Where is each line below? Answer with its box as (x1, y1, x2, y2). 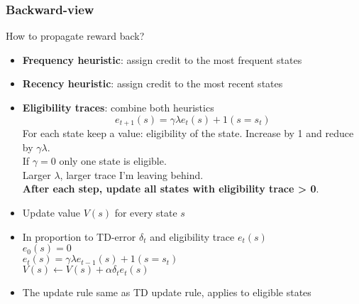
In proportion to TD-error (22, 229, 136, 244)
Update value (22, 205, 81, 220)
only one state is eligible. (59, 153, 167, 168)
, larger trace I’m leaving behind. (60, 167, 204, 182)
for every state (114, 205, 177, 220)
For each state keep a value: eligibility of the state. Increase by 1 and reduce (22, 126, 354, 141)
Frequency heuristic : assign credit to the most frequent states (22, 52, 302, 67)
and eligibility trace (150, 229, 235, 244)
